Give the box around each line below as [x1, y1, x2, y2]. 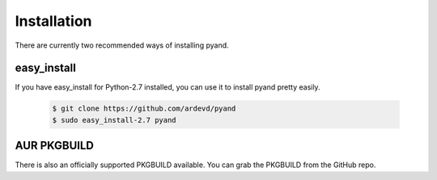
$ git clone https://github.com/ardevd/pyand [52, 104, 236, 113]
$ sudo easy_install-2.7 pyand [52, 115, 177, 124]
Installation [15, 12, 92, 30]
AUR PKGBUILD [15, 139, 95, 153]
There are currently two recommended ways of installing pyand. [15, 40, 230, 50]
